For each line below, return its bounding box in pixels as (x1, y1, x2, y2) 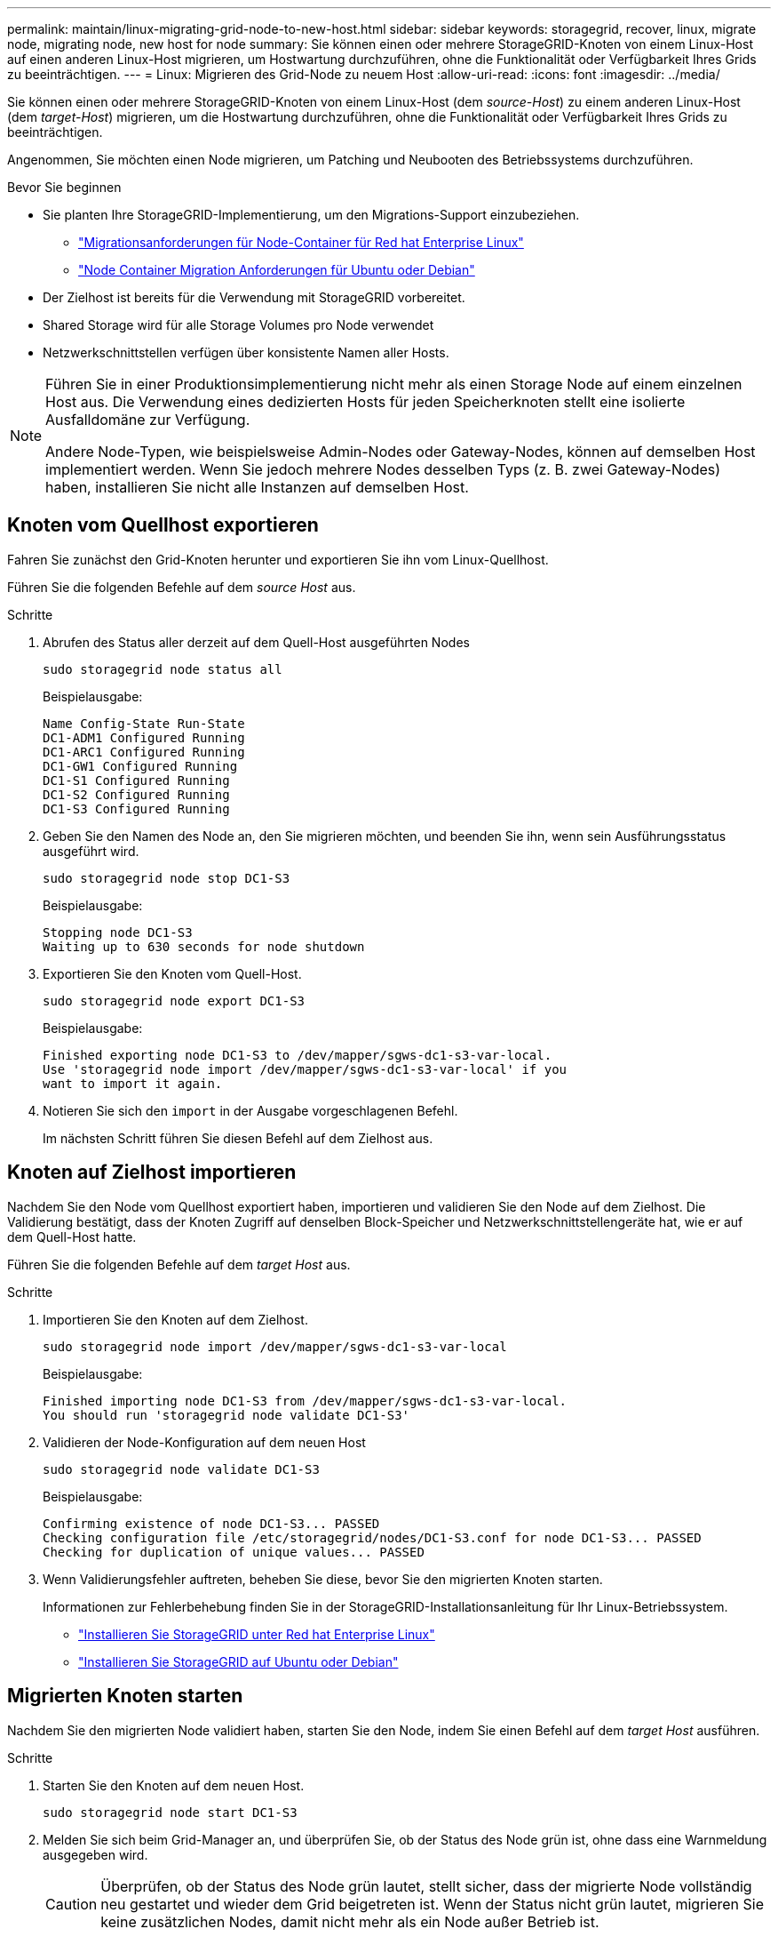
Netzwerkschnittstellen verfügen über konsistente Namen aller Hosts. (43, 345, 449, 360)
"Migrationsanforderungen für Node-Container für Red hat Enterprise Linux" (78, 235, 524, 250)
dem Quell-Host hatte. (7, 1229, 137, 1245)
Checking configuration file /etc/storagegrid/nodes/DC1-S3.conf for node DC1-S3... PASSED (43, 1530, 702, 1545)
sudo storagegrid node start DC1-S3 (43, 1805, 298, 1820)
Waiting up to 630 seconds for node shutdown (43, 939, 365, 954)
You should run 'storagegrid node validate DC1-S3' (43, 1407, 410, 1422)
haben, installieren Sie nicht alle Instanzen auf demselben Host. (45, 478, 469, 496)
